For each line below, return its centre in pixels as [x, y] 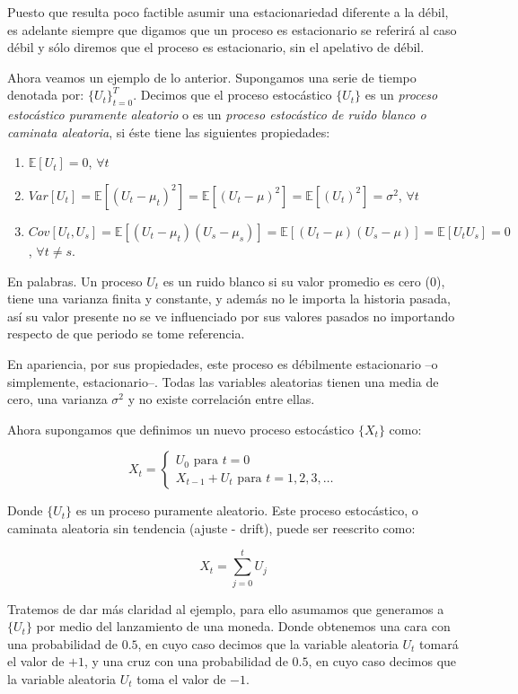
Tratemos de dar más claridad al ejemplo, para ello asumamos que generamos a [226, 608]
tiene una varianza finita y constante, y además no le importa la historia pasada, [229, 299]
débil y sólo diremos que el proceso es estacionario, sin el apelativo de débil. [216, 47]
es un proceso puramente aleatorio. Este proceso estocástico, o [247, 510]
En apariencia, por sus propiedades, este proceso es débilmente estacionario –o [223, 363]
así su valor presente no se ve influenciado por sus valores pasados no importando [231, 316]
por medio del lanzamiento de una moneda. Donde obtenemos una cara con [243, 626]
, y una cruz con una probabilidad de [186, 661]
